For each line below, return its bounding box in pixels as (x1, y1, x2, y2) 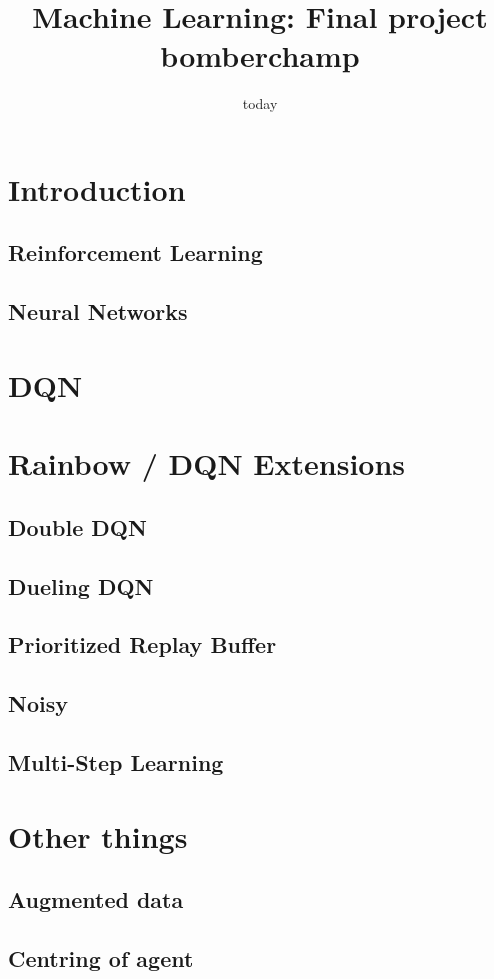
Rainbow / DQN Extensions (8, 443, 406, 484)
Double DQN (8, 511, 147, 542)
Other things (8, 815, 188, 856)
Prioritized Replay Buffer (8, 629, 277, 660)
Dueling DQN (8, 570, 154, 601)
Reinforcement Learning (8, 237, 263, 268)
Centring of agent (8, 942, 194, 973)
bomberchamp (160, 35, 360, 76)
